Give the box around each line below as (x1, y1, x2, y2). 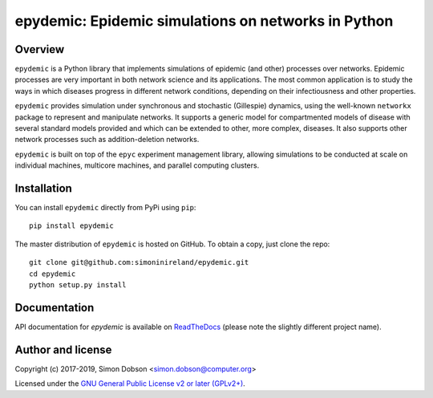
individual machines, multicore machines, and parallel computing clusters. (14, 160, 260, 170)
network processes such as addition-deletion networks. (14, 135, 200, 144)
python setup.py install (29, 281, 127, 290)
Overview (14, 43, 65, 56)
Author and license (14, 343, 112, 356)
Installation (14, 181, 72, 195)
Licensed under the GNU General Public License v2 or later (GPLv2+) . (14, 379, 246, 388)
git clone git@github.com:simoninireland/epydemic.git (29, 258, 249, 267)
